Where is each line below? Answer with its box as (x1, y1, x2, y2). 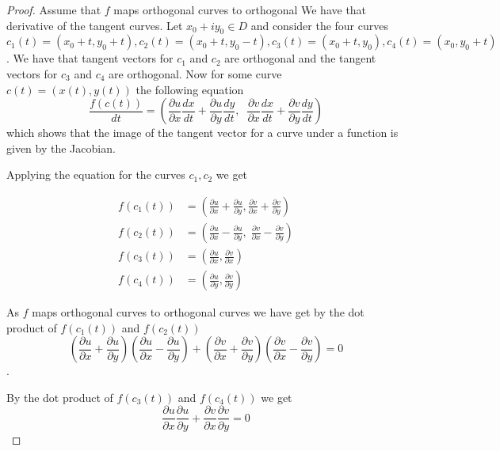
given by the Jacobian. (6, 139, 116, 156)
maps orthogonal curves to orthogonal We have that (113, 2, 367, 17)
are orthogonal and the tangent (224, 50, 376, 66)
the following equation (135, 81, 244, 97)
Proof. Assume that (6, 2, 101, 17)
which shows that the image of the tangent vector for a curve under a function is (6, 124, 399, 141)
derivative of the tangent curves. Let (6, 17, 183, 33)
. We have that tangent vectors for (6, 50, 174, 66)
